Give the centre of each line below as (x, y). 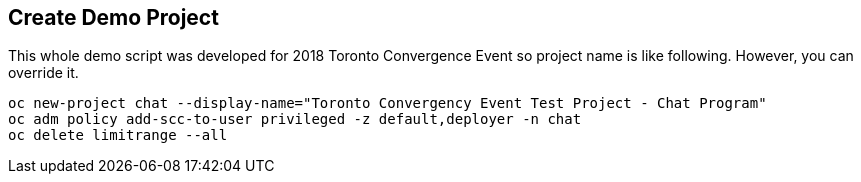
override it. (43, 73)
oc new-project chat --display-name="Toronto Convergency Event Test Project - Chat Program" (387, 103)
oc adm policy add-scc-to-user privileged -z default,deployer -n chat (295, 119)
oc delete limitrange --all (118, 135)
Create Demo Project (113, 17)
